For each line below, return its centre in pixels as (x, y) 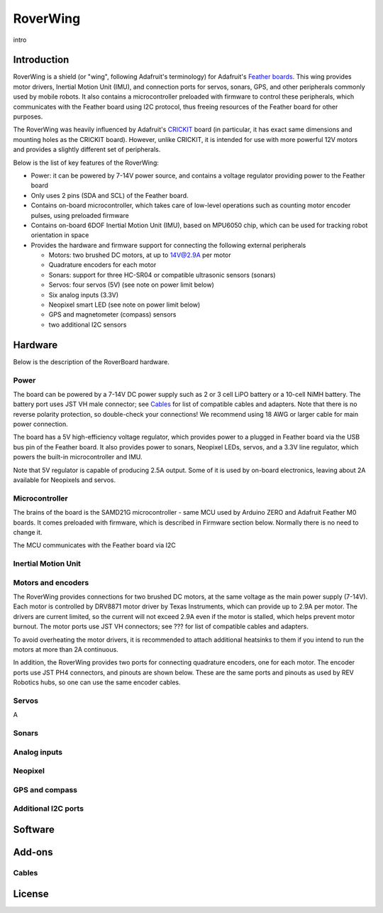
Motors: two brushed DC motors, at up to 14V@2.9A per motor (140, 255)
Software (34, 830)
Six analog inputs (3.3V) (84, 295)
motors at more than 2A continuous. (66, 649)
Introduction (41, 60)
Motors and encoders (51, 582)
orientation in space (60, 235)
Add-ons (33, 852)
